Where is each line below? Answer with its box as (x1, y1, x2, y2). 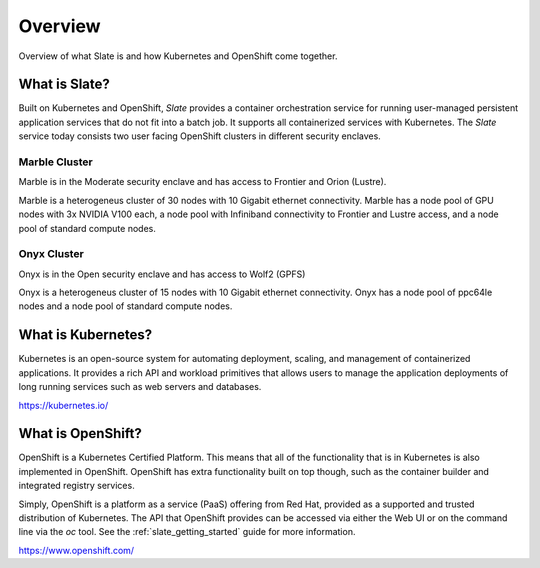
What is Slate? (18, 76, 110, 93)
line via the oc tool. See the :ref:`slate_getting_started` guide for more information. (18, 526, 356, 538)
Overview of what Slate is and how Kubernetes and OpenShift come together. (18, 50, 338, 62)
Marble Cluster (18, 155, 94, 169)
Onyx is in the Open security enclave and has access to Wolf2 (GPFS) (18, 268, 306, 280)
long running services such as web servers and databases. (18, 381, 262, 393)
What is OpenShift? (18, 425, 142, 442)
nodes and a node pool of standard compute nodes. (18, 300, 233, 312)
